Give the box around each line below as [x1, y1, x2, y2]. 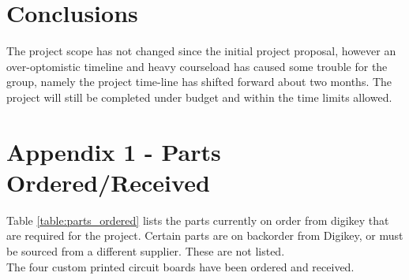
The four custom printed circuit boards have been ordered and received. [6, 258, 355, 274]
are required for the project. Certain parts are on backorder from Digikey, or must [6, 227, 403, 244]
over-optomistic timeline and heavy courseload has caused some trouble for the [6, 58, 388, 74]
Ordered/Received [6, 166, 210, 198]
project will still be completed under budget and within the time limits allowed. [6, 88, 392, 105]
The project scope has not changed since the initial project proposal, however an [6, 43, 396, 59]
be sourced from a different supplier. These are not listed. [6, 243, 285, 259]
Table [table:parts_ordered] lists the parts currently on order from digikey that [6, 211, 389, 228]
